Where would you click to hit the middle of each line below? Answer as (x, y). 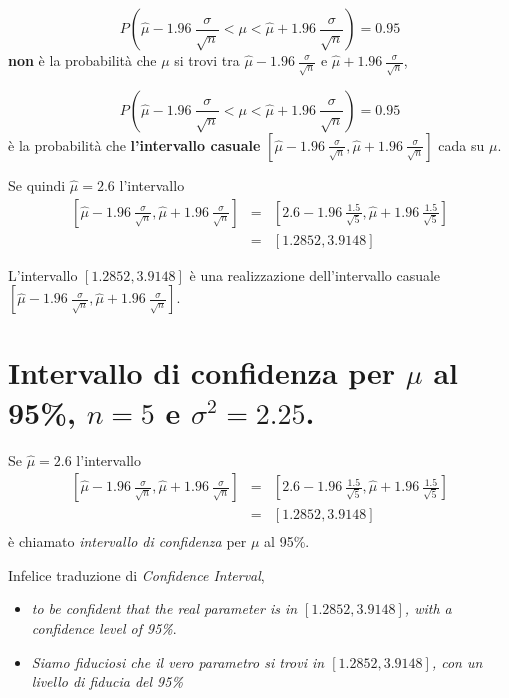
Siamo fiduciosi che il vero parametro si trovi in (178, 661)
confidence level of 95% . (104, 627)
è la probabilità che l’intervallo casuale (134, 144)
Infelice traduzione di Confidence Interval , (136, 574)
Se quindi (37, 184)
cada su (461, 144)
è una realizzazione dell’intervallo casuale (315, 274)
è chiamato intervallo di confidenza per (127, 541)
